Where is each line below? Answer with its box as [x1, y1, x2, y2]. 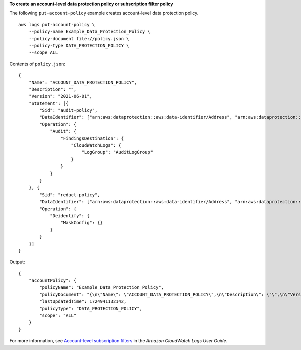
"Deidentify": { [50, 213, 90, 218]
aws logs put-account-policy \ [18, 22, 95, 27]
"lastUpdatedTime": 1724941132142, [39, 299, 127, 304]
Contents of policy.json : [9, 61, 65, 67]
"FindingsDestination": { [60, 135, 124, 141]
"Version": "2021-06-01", [28, 93, 93, 99]
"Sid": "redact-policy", [39, 192, 100, 198]
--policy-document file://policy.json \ [28, 36, 130, 41]
